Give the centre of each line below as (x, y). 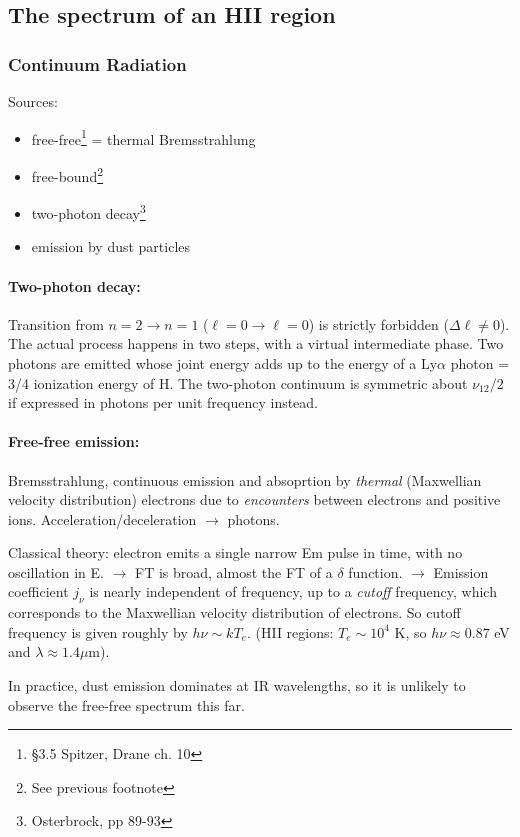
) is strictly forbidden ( (378, 323)
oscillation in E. (56, 571)
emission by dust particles (111, 246)
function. (375, 571)
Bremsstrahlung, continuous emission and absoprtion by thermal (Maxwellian (245, 479)
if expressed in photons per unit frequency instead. (163, 402)
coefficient (38, 591)
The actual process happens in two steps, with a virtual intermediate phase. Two (256, 343)
